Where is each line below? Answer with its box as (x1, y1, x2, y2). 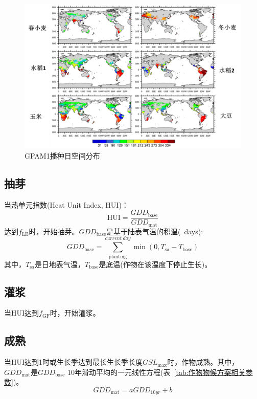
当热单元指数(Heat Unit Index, (4, 199, 103, 210)
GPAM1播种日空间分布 (25, 150, 100, 161)
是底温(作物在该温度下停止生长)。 (99, 258, 212, 269)
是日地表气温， (34, 258, 85, 269)
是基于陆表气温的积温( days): (106, 226, 203, 236)
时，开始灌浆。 (50, 307, 100, 318)
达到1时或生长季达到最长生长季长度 (25, 357, 143, 367)
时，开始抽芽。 (29, 226, 79, 236)
